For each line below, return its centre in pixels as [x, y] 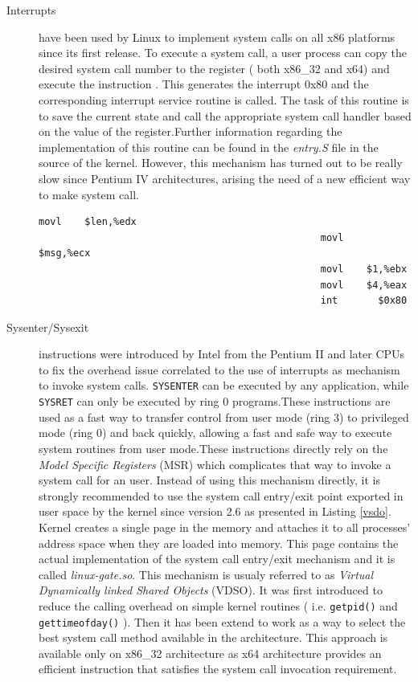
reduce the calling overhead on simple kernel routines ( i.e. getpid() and [218, 605]
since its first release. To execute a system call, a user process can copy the [223, 53]
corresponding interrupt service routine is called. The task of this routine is [224, 99]
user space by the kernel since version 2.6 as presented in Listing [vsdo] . [215, 511]
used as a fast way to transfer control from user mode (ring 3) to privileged [224, 417]
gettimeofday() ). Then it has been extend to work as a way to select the [222, 621]
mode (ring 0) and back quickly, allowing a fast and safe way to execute [215, 433]
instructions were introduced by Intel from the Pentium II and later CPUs [222, 354]
